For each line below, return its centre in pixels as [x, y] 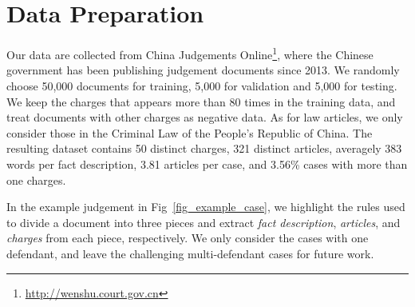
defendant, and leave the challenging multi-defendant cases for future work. [190, 253]
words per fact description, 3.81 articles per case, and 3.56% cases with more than [207, 163]
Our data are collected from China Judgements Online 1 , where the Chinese [190, 53]
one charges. [36, 179]
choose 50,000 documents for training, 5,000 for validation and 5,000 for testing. [202, 85]
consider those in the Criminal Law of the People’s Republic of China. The [190, 132]
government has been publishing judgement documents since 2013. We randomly [203, 70]
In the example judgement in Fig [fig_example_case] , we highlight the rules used [206, 207]
